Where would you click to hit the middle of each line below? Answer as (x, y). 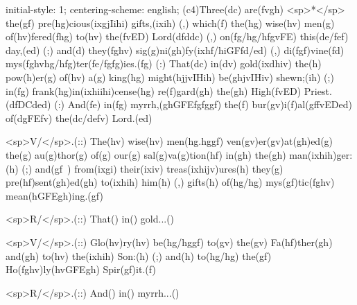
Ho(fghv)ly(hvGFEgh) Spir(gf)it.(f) (81, 269)
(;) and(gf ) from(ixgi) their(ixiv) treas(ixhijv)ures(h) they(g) (153, 168)
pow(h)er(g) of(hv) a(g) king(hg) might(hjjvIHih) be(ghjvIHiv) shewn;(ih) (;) (170, 77)
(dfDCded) (28, 104)
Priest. (318, 90)
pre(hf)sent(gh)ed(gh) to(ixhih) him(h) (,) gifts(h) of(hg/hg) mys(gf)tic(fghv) (170, 182)
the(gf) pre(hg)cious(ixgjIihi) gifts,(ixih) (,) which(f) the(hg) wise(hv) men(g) (170, 23)
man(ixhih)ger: (321, 154)
